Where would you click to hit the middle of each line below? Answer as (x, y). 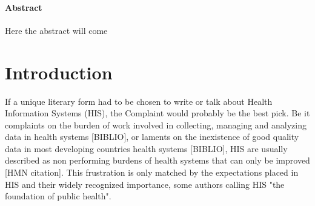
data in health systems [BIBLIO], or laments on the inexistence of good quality (152, 137)
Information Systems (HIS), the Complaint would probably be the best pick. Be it (157, 113)
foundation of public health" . (58, 196)
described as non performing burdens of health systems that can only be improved (157, 160)
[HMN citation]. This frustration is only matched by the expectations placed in (152, 172)
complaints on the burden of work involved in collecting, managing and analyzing (156, 125)
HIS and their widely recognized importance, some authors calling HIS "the (145, 184)
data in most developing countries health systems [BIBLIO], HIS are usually (146, 148)
